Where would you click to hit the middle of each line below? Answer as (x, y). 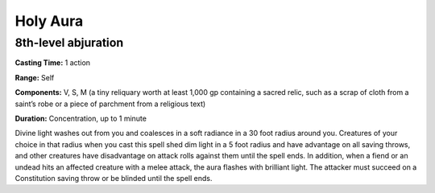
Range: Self (35, 77)
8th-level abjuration (69, 43)
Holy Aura (49, 21)
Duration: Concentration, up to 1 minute (81, 118)
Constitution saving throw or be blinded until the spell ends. (114, 178)
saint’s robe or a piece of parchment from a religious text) (110, 104)
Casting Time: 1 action (53, 63)
